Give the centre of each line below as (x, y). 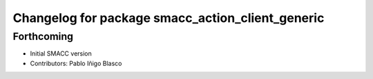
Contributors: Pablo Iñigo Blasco (76, 63)
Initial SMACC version (61, 54)
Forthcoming (43, 36)
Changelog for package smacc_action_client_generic (169, 18)
